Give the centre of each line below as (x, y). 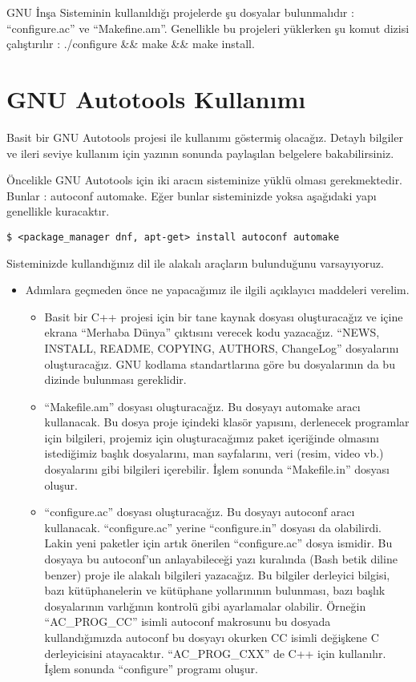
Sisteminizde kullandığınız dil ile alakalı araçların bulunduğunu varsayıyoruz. (195, 262)
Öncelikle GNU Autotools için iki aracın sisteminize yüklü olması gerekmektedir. (205, 180)
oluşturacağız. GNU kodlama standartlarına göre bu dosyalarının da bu (220, 363)
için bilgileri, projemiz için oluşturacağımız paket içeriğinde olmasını (212, 437)
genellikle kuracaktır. (58, 211)
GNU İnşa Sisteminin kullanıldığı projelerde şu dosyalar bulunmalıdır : (180, 12)
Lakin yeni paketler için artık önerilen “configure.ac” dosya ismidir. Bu (218, 543)
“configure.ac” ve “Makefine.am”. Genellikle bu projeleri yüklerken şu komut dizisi (208, 28)
